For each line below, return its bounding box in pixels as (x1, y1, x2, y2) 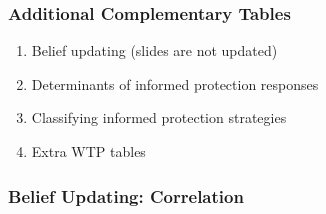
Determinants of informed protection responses (31, 73, 319, 94)
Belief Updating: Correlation (8, 183, 244, 208)
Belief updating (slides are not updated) (31, 40, 278, 61)
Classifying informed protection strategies (31, 107, 287, 128)
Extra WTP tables (31, 141, 146, 161)
